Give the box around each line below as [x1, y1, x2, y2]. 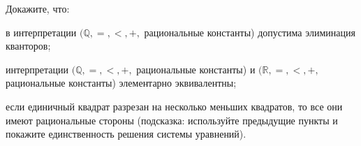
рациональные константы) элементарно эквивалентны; [6, 75, 237, 90]
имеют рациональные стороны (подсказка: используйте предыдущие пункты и [6, 112, 338, 127]
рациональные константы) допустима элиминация [144, 24, 355, 39]
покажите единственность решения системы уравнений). [6, 126, 246, 141]
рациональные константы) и [136, 61, 256, 76]
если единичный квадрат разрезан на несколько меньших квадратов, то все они [6, 98, 343, 113]
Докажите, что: [6, 1, 70, 15]
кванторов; [6, 38, 51, 53]
